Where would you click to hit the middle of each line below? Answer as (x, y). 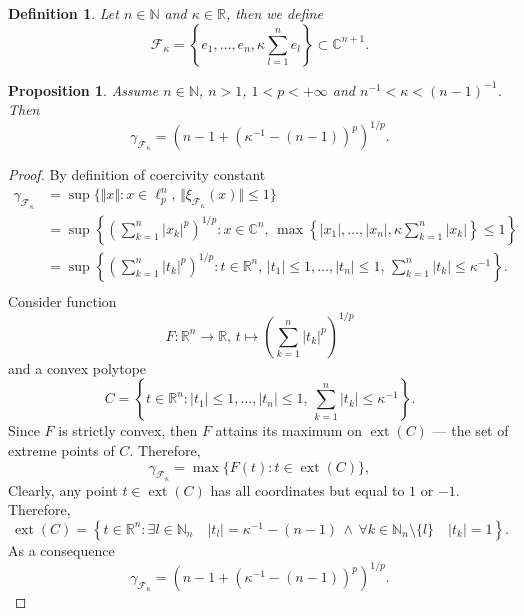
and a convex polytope (77, 367)
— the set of (470, 430)
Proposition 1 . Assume (83, 89)
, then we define (274, 13)
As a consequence (61, 549)
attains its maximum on (288, 430)
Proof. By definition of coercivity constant (137, 174)
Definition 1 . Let (63, 13)
